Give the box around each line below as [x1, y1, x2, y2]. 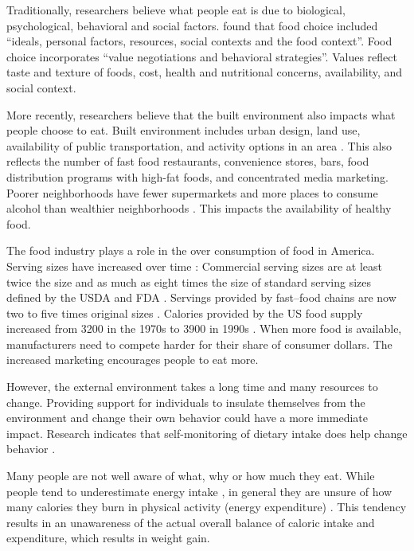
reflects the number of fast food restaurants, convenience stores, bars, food [6, 153, 369, 170]
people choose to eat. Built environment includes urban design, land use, [6, 122, 361, 139]
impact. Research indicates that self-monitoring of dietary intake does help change [6, 424, 408, 441]
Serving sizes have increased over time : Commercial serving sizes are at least [6, 257, 383, 274]
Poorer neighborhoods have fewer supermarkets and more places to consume [6, 184, 378, 201]
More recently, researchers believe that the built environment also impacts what [6, 106, 396, 123]
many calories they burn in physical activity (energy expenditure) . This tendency [6, 498, 407, 515]
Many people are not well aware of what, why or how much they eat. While [6, 467, 375, 484]
